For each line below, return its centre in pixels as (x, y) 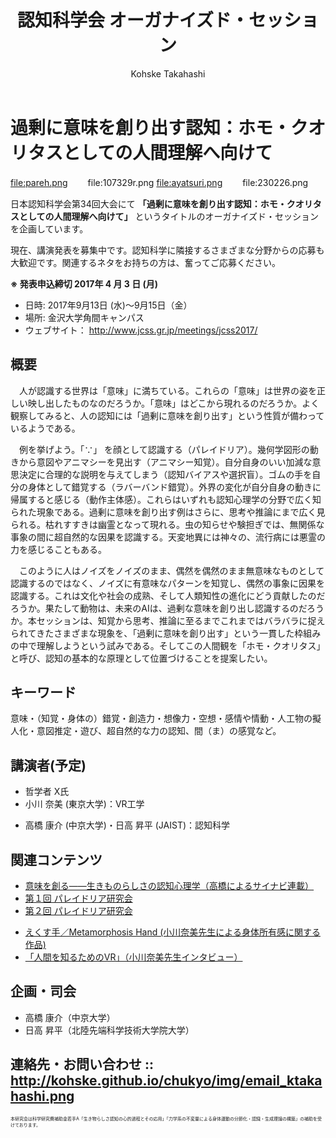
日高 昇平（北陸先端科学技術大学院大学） (109, 1030)
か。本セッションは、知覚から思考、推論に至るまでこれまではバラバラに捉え (168, 620)
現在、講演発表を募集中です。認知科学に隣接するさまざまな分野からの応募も (167, 250)
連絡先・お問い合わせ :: (82, 1064)
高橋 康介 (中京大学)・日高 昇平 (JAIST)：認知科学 (127, 825)
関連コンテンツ (56, 859)
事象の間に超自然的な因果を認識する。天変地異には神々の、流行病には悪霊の (168, 537)
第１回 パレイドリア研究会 (78, 898)
